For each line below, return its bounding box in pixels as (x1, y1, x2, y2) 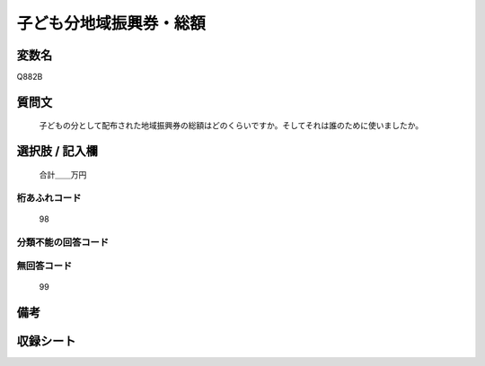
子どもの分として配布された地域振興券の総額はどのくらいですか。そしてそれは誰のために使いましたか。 (39, 120, 424, 131)
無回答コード (16, 260, 73, 273)
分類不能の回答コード (16, 236, 110, 248)
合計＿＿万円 (39, 169, 87, 179)
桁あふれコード (16, 191, 82, 204)
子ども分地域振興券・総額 (16, 13, 207, 33)
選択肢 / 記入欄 (16, 144, 99, 159)
